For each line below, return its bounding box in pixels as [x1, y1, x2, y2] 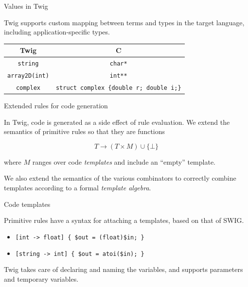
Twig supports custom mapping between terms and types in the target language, [4, 17, 245, 27]
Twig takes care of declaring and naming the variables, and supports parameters [4, 264, 243, 274]
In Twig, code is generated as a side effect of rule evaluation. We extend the [4, 117, 230, 127]
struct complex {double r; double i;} [55, 84, 181, 91]
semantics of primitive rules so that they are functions [4, 126, 165, 136]
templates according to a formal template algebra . [4, 183, 151, 193]
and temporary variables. [4, 273, 79, 284]
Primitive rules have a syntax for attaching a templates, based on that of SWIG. [4, 215, 244, 225]
